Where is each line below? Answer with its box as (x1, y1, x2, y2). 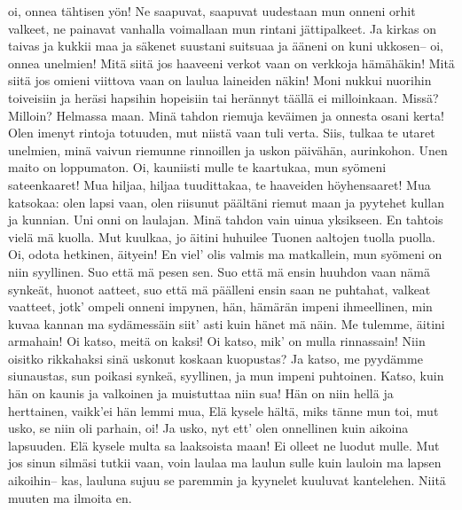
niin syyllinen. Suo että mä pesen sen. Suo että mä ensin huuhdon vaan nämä (8, 262, 430, 280)
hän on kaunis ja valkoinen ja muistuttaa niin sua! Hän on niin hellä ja (8, 384, 394, 403)
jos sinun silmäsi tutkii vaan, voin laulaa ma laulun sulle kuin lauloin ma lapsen (8, 453, 442, 472)
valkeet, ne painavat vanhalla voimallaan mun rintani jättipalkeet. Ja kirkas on (8, 19, 436, 37)
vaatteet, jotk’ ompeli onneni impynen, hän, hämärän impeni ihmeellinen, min (8, 297, 433, 316)
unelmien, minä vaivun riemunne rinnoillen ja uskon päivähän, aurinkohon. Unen (8, 140, 448, 159)
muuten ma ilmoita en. (8, 488, 132, 506)
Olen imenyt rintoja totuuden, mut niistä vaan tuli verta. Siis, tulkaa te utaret (8, 123, 435, 142)
